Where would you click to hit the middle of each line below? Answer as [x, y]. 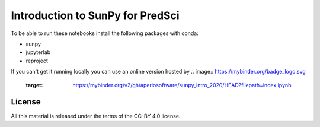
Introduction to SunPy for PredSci [95, 15]
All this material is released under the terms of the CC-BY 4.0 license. [96, 116]
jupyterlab [38, 52]
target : [34, 85]
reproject [37, 61]
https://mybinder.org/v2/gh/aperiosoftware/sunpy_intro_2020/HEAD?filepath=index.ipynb [182, 85]
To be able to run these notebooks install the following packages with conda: [105, 33]
